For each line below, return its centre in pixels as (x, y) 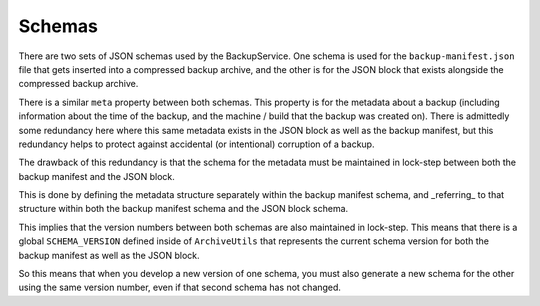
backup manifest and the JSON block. (96, 176)
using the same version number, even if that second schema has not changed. (180, 287)
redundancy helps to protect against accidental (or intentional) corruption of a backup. (196, 144)
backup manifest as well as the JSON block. (109, 255)
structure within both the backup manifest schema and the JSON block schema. (183, 209)
